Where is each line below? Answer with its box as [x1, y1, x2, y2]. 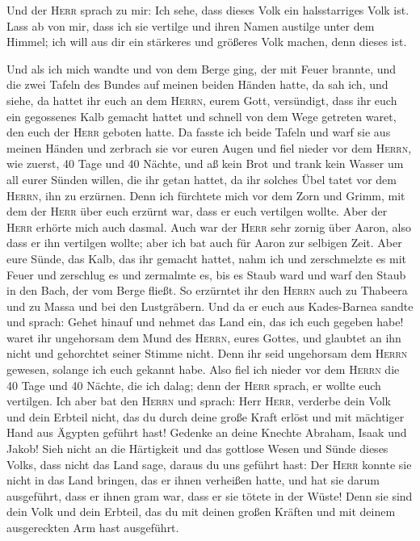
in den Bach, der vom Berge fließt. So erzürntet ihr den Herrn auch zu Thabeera [6, 282, 408, 299]
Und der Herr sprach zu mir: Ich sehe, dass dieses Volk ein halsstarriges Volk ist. [6, 2, 409, 18]
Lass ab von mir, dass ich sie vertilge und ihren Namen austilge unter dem [6, 17, 375, 34]
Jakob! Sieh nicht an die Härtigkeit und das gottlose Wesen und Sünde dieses [6, 440, 388, 457]
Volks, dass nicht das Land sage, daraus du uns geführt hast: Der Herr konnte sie [6, 455, 412, 472]
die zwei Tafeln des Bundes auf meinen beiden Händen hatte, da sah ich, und [6, 76, 388, 93]
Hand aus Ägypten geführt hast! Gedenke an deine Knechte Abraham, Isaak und [6, 424, 407, 441]
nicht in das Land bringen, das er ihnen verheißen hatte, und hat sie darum [6, 472, 380, 489]
